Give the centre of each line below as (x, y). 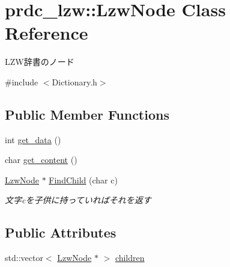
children (130, 258)
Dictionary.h (74, 81)
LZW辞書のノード (40, 62)
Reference (47, 33)
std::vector (24, 258)
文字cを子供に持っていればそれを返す (78, 200)
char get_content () (41, 160)
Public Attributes (61, 232)
